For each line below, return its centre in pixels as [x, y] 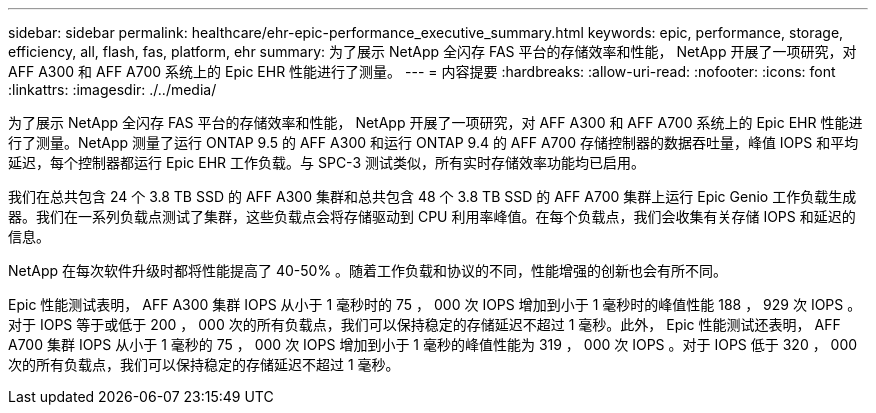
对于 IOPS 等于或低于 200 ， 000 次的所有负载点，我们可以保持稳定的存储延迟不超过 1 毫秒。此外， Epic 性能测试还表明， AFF [424, 324]
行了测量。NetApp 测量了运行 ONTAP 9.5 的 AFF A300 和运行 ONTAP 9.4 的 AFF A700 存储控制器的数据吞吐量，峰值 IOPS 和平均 [433, 142]
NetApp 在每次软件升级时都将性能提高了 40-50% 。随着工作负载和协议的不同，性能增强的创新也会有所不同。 [368, 270]
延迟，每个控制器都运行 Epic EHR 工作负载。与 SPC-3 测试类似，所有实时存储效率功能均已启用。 [326, 162]
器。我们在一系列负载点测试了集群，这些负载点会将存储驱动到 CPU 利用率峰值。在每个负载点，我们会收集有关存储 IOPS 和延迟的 [432, 216]
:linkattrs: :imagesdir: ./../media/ [112, 89]
